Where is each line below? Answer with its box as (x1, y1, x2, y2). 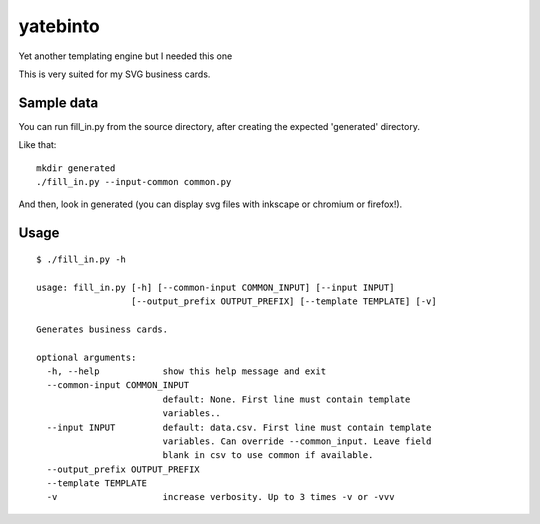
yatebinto (18, 15, 100, 37)
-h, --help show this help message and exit (46, 365, 327, 377)
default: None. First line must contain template (162, 393, 411, 405)
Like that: (18, 139, 57, 151)
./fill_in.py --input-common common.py (36, 176, 232, 188)
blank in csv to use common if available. (162, 450, 374, 461)
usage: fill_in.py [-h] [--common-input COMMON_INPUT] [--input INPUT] (36, 281, 395, 293)
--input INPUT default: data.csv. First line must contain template (46, 421, 432, 433)
